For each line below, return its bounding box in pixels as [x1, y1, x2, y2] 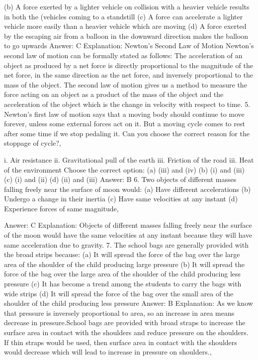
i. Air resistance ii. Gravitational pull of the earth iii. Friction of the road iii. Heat [4, 154, 254, 165]
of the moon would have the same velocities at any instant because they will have [4, 230, 253, 240]
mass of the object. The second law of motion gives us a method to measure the [4, 79, 247, 90]
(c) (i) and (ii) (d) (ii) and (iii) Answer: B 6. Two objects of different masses [4, 174, 237, 184]
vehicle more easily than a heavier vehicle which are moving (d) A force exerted [4, 21, 247, 31]
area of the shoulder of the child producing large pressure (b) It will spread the [4, 259, 245, 269]
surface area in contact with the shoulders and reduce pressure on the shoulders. [4, 327, 249, 337]
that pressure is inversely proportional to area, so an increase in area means [4, 307, 235, 318]
